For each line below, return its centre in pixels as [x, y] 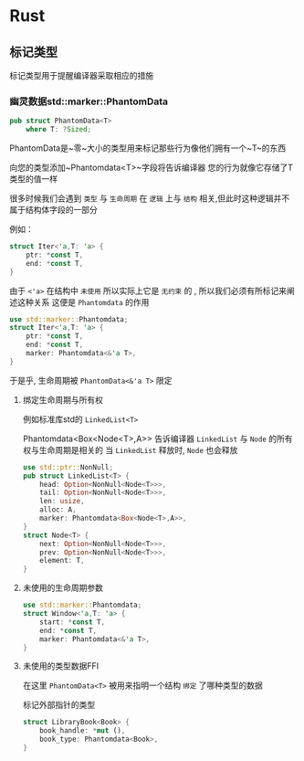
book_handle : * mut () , [83, 731]
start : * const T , [73, 622]
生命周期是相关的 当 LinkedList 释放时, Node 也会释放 [138, 449]
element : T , [62, 561]
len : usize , [62, 502]
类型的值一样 [33, 179]
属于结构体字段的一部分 [53, 210]
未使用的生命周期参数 [63, 588]
